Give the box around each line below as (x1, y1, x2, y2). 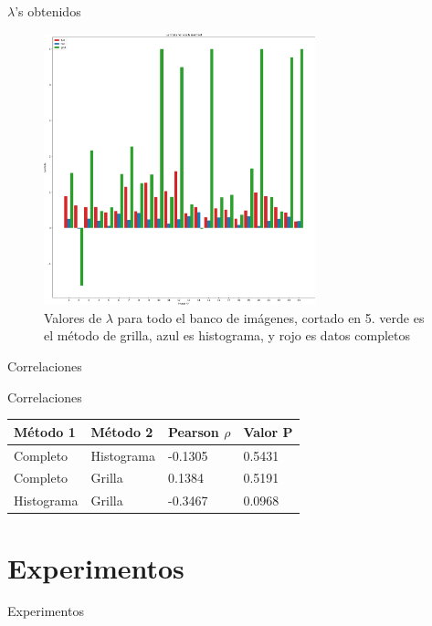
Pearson (168, 422, 219, 441)
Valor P (243, 422, 293, 441)
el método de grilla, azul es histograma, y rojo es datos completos (44, 326, 411, 345)
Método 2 (90, 422, 153, 441)
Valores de (44, 308, 102, 327)
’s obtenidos (15, 2, 81, 20)
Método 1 (14, 422, 76, 441)
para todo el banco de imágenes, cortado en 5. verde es (117, 308, 425, 327)
